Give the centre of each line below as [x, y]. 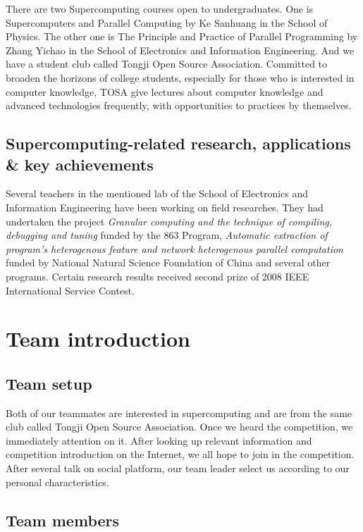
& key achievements [80, 164]
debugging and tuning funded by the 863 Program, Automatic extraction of [167, 235]
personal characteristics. [57, 482]
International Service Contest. [70, 290]
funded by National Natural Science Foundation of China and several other [168, 262]
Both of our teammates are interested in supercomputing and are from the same [179, 413]
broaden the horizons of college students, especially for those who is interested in [180, 77]
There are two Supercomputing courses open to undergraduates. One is [160, 8]
